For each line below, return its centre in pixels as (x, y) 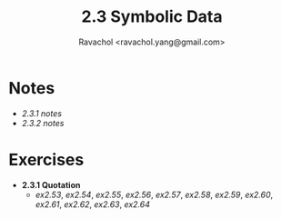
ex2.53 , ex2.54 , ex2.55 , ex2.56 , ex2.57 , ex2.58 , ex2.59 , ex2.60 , (154, 194)
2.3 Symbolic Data (152, 17)
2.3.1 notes (42, 113)
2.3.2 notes (43, 123)
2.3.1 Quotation (51, 184)
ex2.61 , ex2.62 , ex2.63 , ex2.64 (93, 204)
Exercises (46, 159)
